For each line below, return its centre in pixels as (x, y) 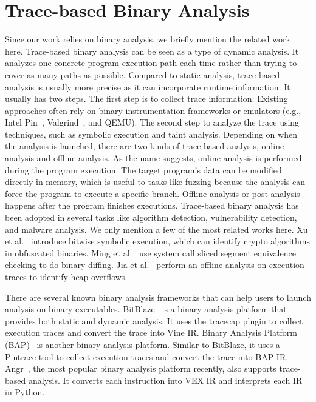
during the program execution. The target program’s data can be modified (143, 169)
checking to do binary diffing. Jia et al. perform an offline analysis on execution (155, 265)
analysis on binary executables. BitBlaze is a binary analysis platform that (146, 309)
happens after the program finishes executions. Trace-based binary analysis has (152, 205)
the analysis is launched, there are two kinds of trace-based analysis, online (145, 146)
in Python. (25, 392)
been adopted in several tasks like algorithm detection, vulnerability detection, (151, 217)
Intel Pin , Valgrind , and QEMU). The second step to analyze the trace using (152, 122)
